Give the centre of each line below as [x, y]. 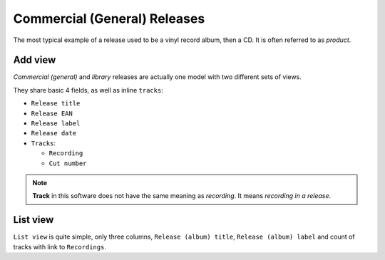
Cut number [68, 163]
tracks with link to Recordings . [60, 246]
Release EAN [52, 113]
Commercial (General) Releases [109, 19]
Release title [56, 104]
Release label [56, 124]
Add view [35, 60]
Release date [54, 133]
